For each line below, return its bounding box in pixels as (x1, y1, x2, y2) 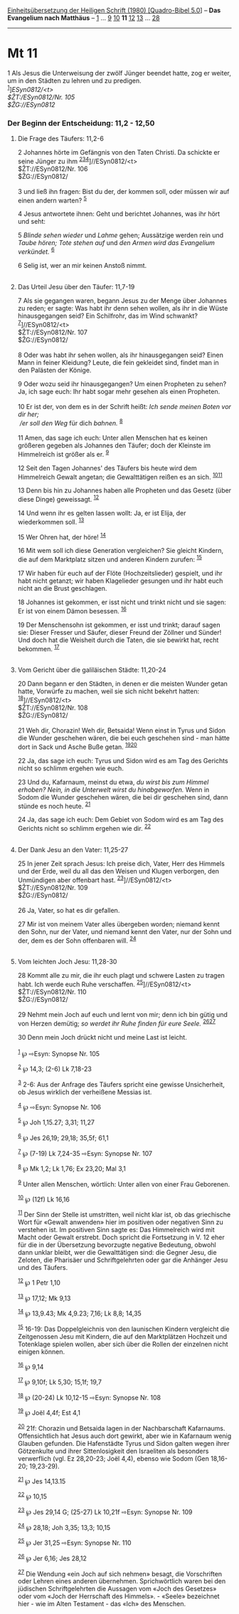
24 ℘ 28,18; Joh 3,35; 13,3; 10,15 (17, 1521, 111, 1531)
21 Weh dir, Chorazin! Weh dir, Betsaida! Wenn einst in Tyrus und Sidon (17, 726, 226, 735)
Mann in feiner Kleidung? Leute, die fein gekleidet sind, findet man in (17, 358, 219, 366)
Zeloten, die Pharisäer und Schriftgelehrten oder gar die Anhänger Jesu (17, 1256, 228, 1264)
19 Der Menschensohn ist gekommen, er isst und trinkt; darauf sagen (17, 620, 221, 629)
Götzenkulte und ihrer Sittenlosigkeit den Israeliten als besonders (17, 1447, 209, 1455)
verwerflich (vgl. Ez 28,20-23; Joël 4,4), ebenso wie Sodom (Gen (17, 1454, 210, 1463)
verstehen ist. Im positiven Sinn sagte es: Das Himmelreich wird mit (17, 1225, 215, 1233)
